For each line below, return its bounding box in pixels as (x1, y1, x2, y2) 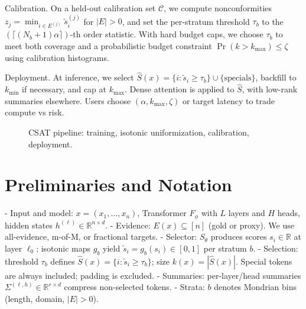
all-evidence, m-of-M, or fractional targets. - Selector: (5, 230, 197, 243)
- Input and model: (5, 207, 73, 219)
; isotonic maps (36, 242, 91, 254)
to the (262, 15, 284, 27)
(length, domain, (5, 292, 65, 304)
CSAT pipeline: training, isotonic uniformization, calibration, (28, 126, 249, 138)
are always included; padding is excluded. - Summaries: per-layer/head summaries (5, 269, 301, 281)
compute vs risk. (5, 106, 64, 118)
